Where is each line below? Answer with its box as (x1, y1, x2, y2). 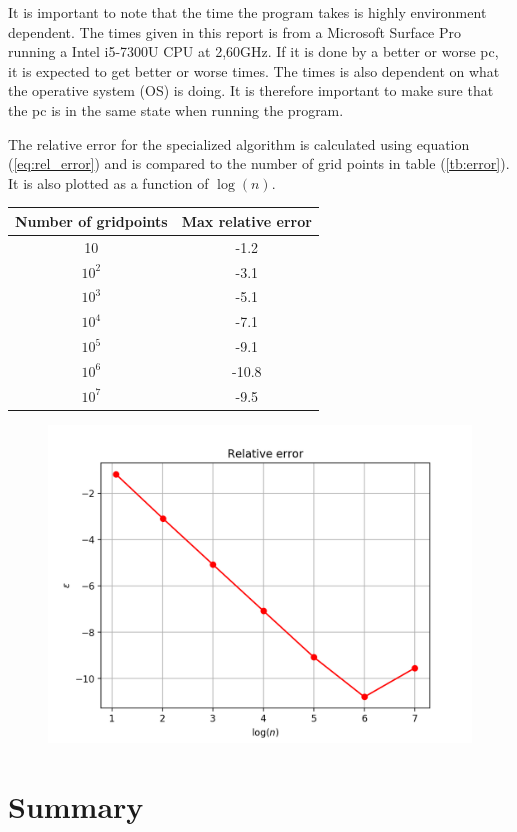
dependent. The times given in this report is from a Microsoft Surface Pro (8, 21, 462, 42)
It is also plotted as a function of (8, 172, 209, 193)
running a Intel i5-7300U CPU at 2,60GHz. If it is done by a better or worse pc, (8, 41, 499, 62)
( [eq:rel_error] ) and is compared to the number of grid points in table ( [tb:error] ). (8, 153, 510, 174)
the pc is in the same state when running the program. (8, 99, 344, 120)
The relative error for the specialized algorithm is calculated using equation (8, 133, 470, 154)
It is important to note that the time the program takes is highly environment (8, 2, 487, 22)
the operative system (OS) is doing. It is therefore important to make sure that (8, 80, 494, 101)
